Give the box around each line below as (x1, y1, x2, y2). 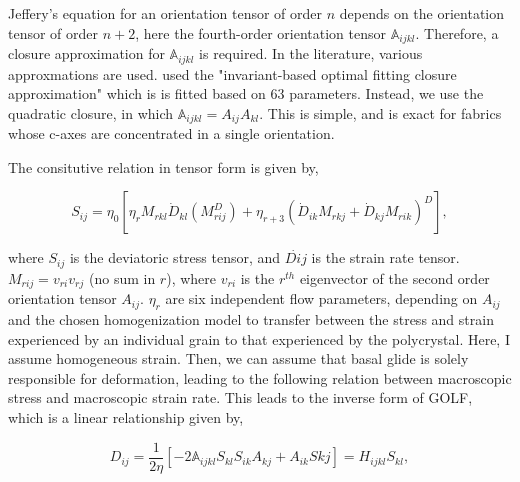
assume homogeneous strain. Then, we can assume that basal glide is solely (8, 348, 469, 369)
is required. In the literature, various (199, 43, 423, 64)
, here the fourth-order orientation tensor (135, 22, 387, 43)
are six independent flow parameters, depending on (165, 288, 478, 309)
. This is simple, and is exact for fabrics (259, 102, 502, 123)
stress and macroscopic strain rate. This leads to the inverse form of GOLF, (8, 387, 473, 408)
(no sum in (88, 267, 156, 288)
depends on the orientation (339, 3, 505, 23)
